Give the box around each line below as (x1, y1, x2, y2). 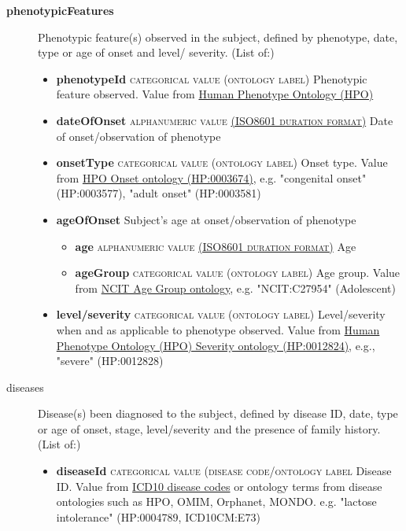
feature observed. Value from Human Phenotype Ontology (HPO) (56, 86, 374, 102)
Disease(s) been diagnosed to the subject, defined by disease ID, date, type (38, 405, 398, 422)
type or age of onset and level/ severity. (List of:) (38, 44, 275, 61)
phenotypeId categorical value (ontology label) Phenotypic (56, 70, 367, 87)
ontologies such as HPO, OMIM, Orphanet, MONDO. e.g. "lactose (56, 493, 377, 510)
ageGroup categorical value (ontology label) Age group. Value (75, 264, 400, 281)
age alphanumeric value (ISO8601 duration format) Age (75, 238, 356, 254)
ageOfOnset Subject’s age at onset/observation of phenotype (56, 211, 356, 227)
